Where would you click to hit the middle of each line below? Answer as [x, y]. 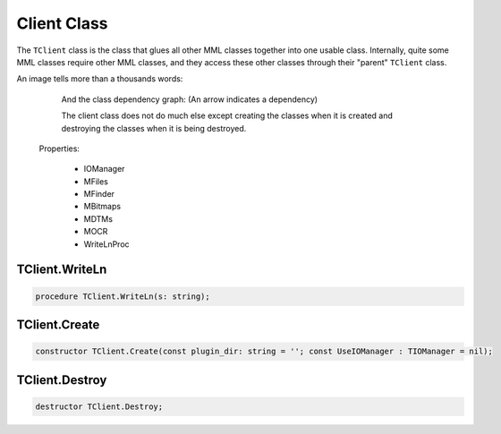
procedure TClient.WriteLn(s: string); [123, 296]
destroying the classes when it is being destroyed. [154, 128]
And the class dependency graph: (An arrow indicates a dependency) [189, 99]
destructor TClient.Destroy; [99, 406]
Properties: [59, 149]
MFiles [96, 181]
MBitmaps [102, 207]
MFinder [99, 194]
